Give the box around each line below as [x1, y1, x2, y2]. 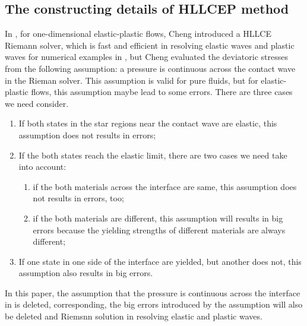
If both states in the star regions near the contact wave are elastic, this [18, 117, 277, 129]
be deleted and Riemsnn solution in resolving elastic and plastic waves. [5, 310, 262, 322]
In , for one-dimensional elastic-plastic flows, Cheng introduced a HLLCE [5, 27, 271, 40]
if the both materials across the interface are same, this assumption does [33, 180, 297, 192]
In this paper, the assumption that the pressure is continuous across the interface [5, 286, 300, 299]
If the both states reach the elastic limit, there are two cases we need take [18, 148, 287, 161]
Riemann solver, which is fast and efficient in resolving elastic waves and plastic [5, 39, 295, 51]
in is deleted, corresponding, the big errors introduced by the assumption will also [5, 298, 303, 311]
